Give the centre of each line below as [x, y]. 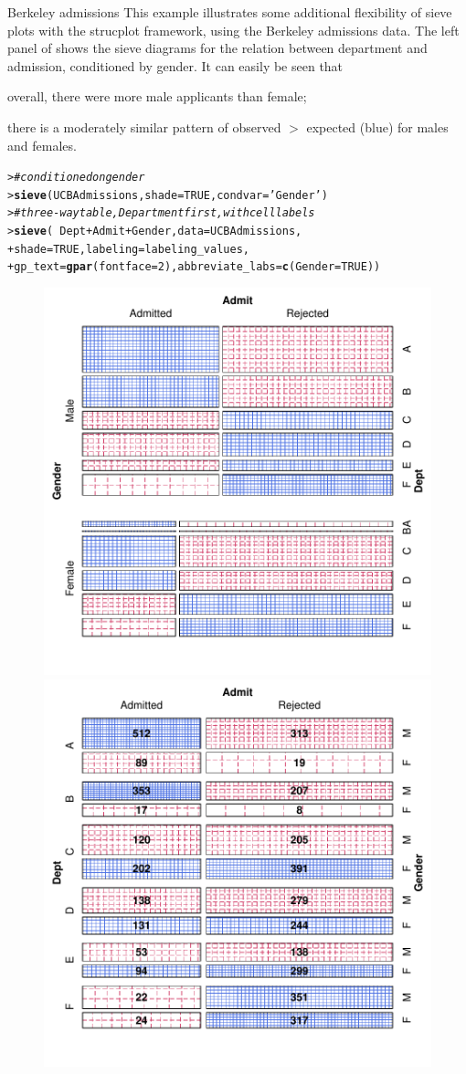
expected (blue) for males [377, 126]
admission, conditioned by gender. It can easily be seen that [175, 65]
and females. [42, 145]
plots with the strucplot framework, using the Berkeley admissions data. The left [233, 30]
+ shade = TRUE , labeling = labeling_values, [128, 249]
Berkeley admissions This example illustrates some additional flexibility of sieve [230, 12]
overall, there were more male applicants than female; [157, 96]
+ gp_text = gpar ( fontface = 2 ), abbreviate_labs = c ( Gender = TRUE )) [194, 267]
